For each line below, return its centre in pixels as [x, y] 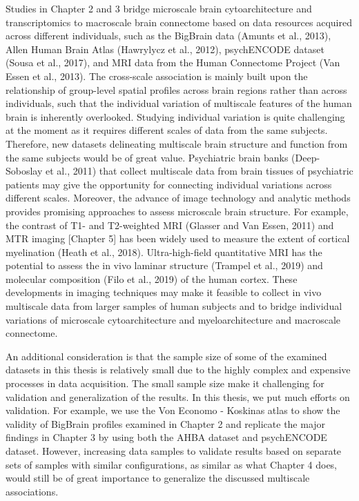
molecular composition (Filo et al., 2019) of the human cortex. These [152, 278]
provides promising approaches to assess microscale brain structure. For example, [177, 211]
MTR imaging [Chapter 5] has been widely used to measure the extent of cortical [178, 238]
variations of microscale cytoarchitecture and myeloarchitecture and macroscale [173, 319]
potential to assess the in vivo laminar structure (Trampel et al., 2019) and [164, 265]
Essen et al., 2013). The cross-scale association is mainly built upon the [157, 76]
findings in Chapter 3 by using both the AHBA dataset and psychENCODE [166, 437]
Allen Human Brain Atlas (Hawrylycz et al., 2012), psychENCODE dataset [165, 49]
